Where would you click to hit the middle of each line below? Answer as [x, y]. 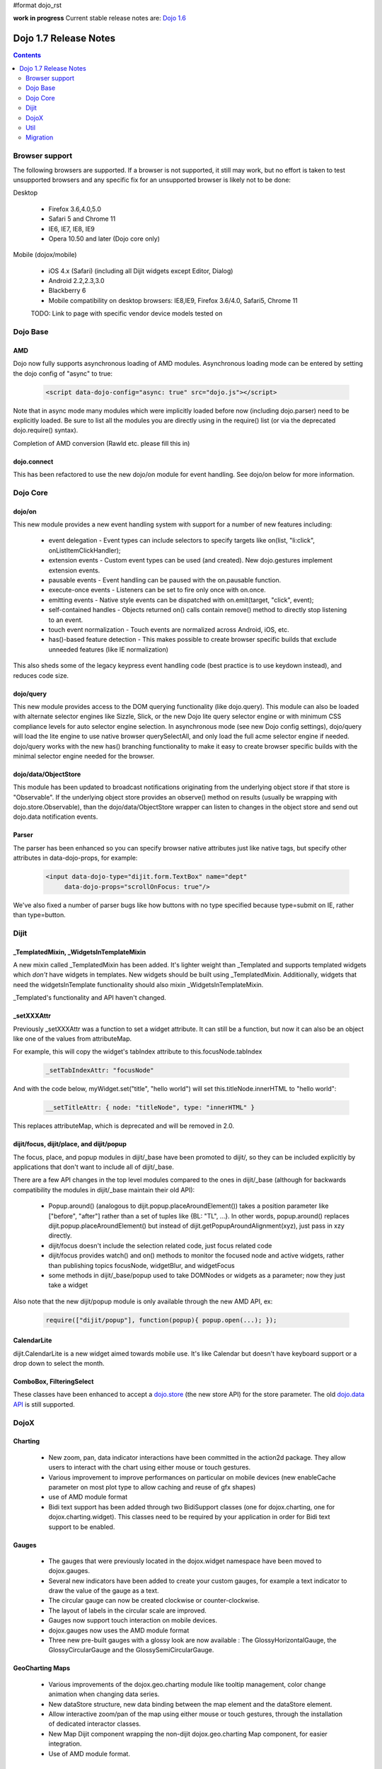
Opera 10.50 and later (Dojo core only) [104, 238]
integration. [65, 1744]
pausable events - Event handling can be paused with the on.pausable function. [165, 580]
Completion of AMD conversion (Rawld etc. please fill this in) [102, 443]
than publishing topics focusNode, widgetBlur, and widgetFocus [141, 1265]
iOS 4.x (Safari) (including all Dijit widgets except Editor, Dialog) [141, 271]
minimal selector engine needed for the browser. [84, 756]
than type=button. [40, 915]
